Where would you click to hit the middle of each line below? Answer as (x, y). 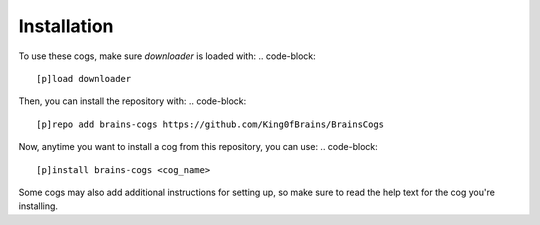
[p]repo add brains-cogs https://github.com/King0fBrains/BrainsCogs (210, 124)
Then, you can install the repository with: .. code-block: (132, 101)
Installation (66, 26)
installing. (38, 206)
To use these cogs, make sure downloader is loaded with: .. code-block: (167, 56)
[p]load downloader (84, 78)
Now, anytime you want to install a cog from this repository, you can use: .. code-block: (198, 147)
